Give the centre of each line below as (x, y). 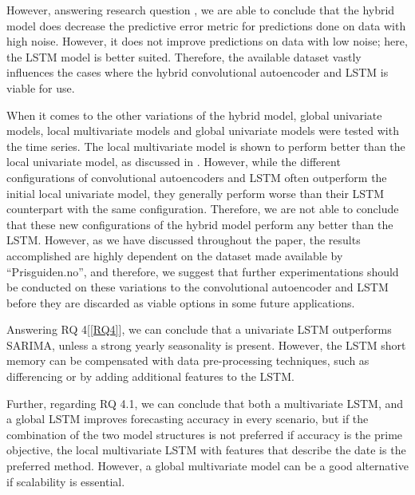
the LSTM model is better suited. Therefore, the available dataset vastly (184, 56)
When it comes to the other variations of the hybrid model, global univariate (194, 115)
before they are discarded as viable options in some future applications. (181, 302)
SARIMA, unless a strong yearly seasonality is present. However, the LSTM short (206, 345)
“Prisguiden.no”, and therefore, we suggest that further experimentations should (203, 271)
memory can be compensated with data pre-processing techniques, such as (188, 360)
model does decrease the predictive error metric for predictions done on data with (206, 25)
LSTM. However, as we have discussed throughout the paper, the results (184, 240)
